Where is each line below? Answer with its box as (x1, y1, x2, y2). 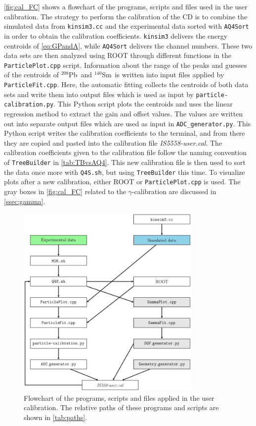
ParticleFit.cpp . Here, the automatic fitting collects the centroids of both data (4, 79, 249, 89)
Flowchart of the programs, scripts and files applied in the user (24, 392, 214, 403)
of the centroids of (4, 69, 59, 80)
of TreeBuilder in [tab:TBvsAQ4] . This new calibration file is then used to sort (4, 157, 246, 167)
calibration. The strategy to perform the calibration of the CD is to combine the (4, 11, 248, 21)
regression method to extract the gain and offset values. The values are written (4, 108, 243, 118)
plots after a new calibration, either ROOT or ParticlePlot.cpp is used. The (4, 176, 241, 187)
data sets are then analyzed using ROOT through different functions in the (4, 50, 231, 60)
